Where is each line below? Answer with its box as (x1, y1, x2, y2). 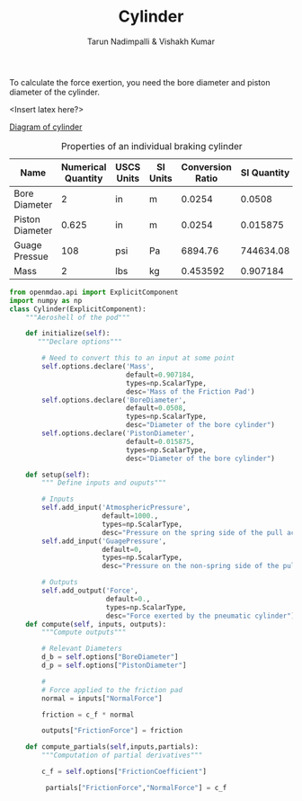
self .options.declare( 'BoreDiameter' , (41, 396, 187, 405)
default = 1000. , (102, 512, 159, 521)
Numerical (61, 160, 107, 173)
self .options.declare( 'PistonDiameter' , (41, 429, 195, 438)
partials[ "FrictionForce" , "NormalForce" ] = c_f (45, 783, 227, 792)
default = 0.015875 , (125, 437, 195, 446)
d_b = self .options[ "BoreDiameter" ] (41, 653, 179, 662)
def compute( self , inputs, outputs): (25, 619, 167, 628)
